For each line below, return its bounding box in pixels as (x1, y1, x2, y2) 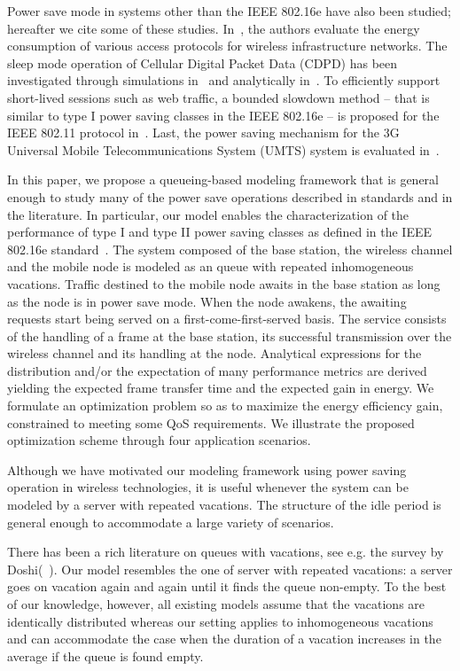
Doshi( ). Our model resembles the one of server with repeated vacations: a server (7, 559, 453, 578)
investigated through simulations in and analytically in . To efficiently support (7, 71, 441, 90)
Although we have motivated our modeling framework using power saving (7, 460, 407, 479)
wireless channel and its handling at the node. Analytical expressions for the (7, 344, 422, 363)
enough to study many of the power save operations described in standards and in (7, 187, 453, 206)
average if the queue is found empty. (7, 646, 204, 665)
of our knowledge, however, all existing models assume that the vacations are (7, 595, 425, 612)
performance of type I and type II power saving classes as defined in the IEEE (7, 222, 433, 241)
